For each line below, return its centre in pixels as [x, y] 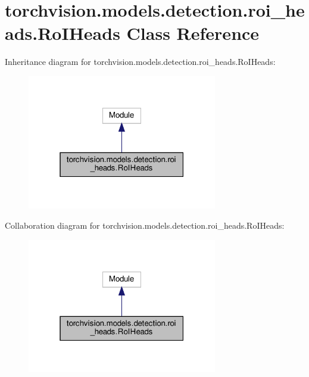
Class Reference [193, 33]
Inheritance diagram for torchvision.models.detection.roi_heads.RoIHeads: [140, 62]
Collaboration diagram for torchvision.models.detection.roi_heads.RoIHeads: [145, 225]
